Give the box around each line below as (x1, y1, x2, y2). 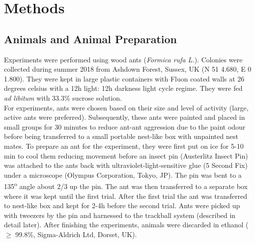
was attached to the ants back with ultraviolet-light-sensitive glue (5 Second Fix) (4, 160, 248, 170)
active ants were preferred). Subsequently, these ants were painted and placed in (4, 112, 245, 122)
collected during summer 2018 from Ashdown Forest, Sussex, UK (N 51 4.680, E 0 (4, 64, 252, 74)
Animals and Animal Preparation (4, 31, 177, 46)
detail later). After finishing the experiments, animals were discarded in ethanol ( (4, 219, 249, 230)
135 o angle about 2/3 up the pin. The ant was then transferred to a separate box (4, 180, 248, 191)
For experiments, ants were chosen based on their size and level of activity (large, (4, 102, 249, 112)
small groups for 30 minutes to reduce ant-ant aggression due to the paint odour (4, 121, 246, 132)
